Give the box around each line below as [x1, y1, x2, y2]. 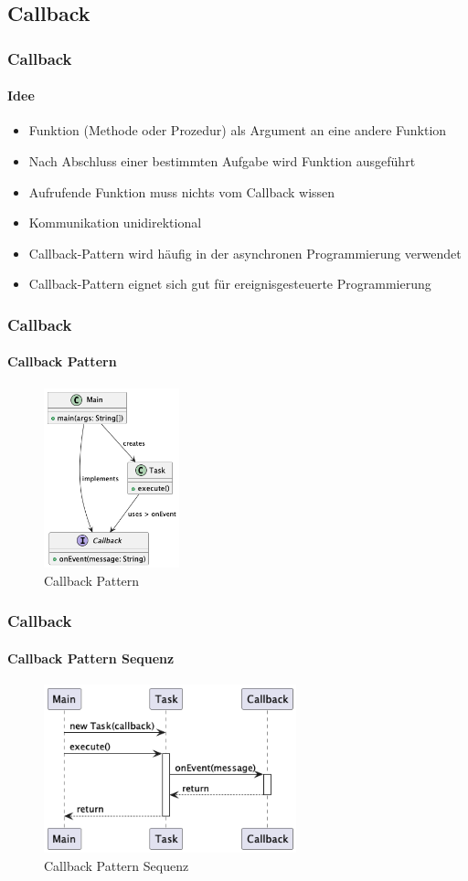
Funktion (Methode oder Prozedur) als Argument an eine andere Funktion [28, 121, 447, 140]
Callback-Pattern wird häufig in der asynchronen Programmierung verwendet [28, 243, 462, 262]
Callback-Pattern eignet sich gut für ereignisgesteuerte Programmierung [28, 274, 431, 293]
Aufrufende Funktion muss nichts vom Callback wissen [28, 182, 335, 201]
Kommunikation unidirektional [28, 213, 202, 232]
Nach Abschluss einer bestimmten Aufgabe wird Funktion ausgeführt [28, 152, 416, 171]
